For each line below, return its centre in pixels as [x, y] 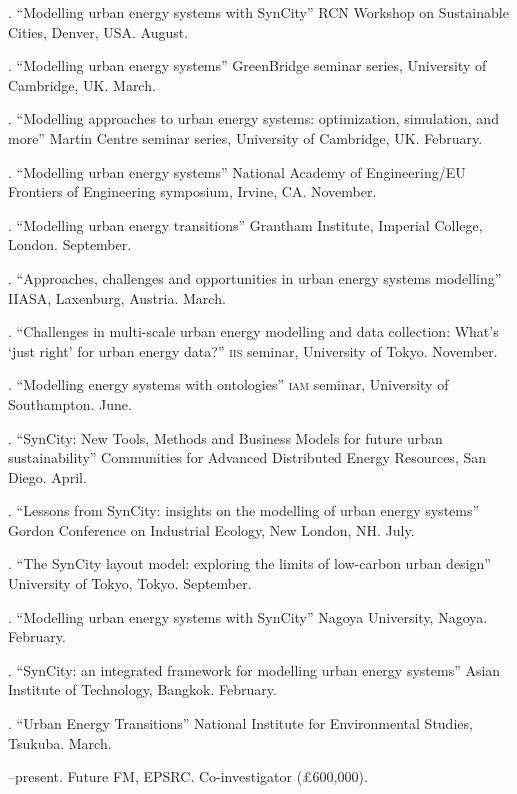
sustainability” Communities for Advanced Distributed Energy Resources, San [247, 457]
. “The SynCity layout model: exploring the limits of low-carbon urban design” [249, 563]
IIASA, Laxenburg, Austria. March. [117, 297]
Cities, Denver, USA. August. [98, 31]
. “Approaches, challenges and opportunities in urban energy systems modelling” [255, 277]
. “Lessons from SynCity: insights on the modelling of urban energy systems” [244, 510]
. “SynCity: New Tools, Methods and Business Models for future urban [225, 437]
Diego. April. [47, 476]
